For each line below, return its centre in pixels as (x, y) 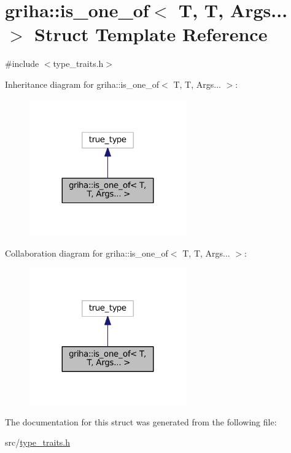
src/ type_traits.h (38, 442)
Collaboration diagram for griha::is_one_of (87, 253)
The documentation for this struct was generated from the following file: (141, 421)
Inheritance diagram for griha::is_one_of (82, 84)
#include (22, 64)
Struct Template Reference (151, 34)
